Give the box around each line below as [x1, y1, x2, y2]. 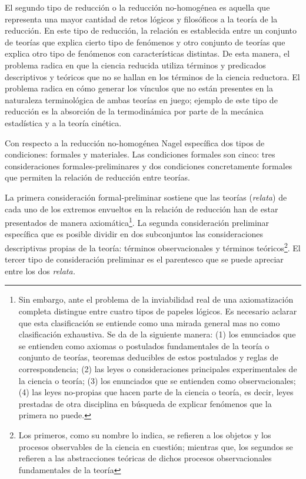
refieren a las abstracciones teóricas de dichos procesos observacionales [18, 452, 272, 464]
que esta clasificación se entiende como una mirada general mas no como [18, 316, 280, 329]
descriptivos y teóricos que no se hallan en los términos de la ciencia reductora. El [5, 70, 300, 83]
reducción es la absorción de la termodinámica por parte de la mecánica [5, 105, 264, 117]
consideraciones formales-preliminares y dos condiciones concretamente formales [5, 159, 292, 172]
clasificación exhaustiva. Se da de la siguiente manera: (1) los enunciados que [18, 328, 296, 340]
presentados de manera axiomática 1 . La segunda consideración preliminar [5, 215, 270, 228]
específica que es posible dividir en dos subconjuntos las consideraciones [5, 228, 264, 240]
